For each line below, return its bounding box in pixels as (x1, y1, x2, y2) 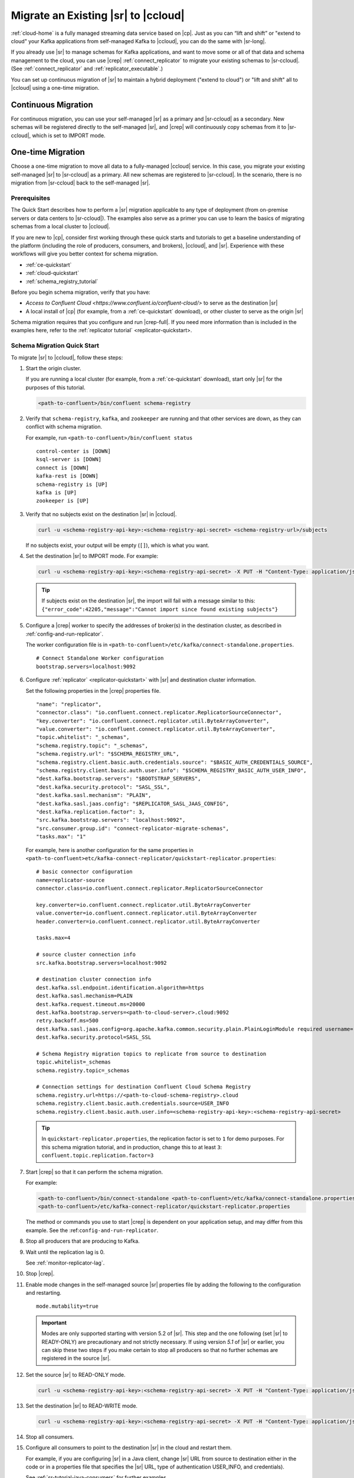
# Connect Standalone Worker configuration (36, 655, 164, 662)
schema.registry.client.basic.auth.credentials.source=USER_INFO (36, 1100, 230, 1107)
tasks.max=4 (36, 935, 71, 941)
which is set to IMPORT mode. (32, 132, 106, 139)
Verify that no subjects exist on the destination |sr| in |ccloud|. (25, 510, 177, 517)
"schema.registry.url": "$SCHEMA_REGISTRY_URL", (36, 751, 179, 757)
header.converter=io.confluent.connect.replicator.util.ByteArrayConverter (36, 918, 260, 925)
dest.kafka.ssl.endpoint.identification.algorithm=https (36, 984, 205, 991)
